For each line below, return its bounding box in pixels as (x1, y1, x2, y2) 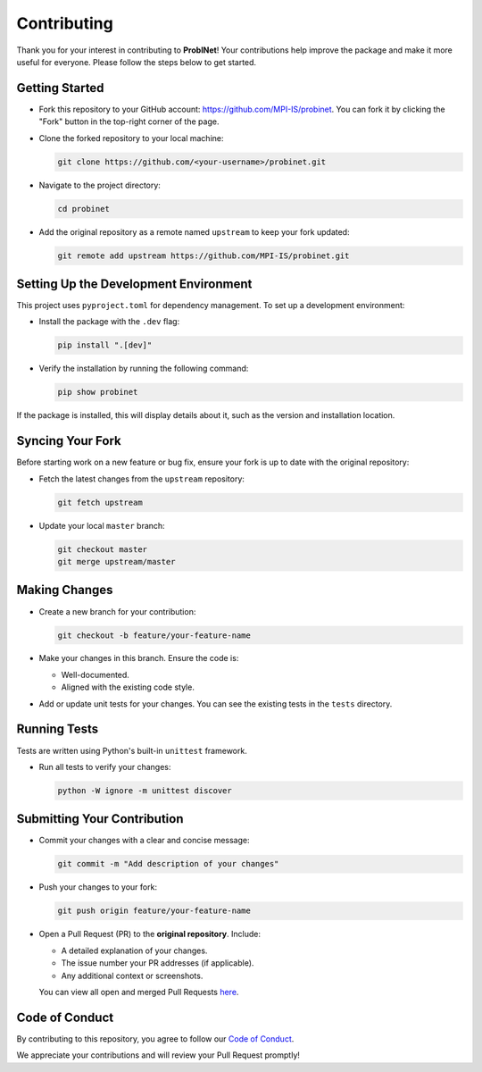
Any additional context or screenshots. (61, 970, 204, 981)
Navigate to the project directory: (38, 180, 161, 190)
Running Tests (16, 722, 98, 737)
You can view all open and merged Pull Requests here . (38, 986, 239, 997)
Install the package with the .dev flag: (38, 316, 180, 327)
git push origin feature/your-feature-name (57, 906, 252, 916)
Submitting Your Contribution (16, 811, 184, 826)
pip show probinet (57, 387, 138, 398)
